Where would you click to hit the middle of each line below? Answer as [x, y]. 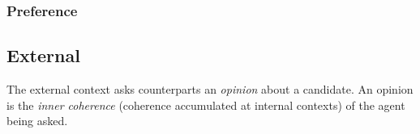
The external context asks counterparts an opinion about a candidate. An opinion [210, 89]
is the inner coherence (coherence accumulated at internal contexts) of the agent [206, 105]
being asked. [37, 121]
